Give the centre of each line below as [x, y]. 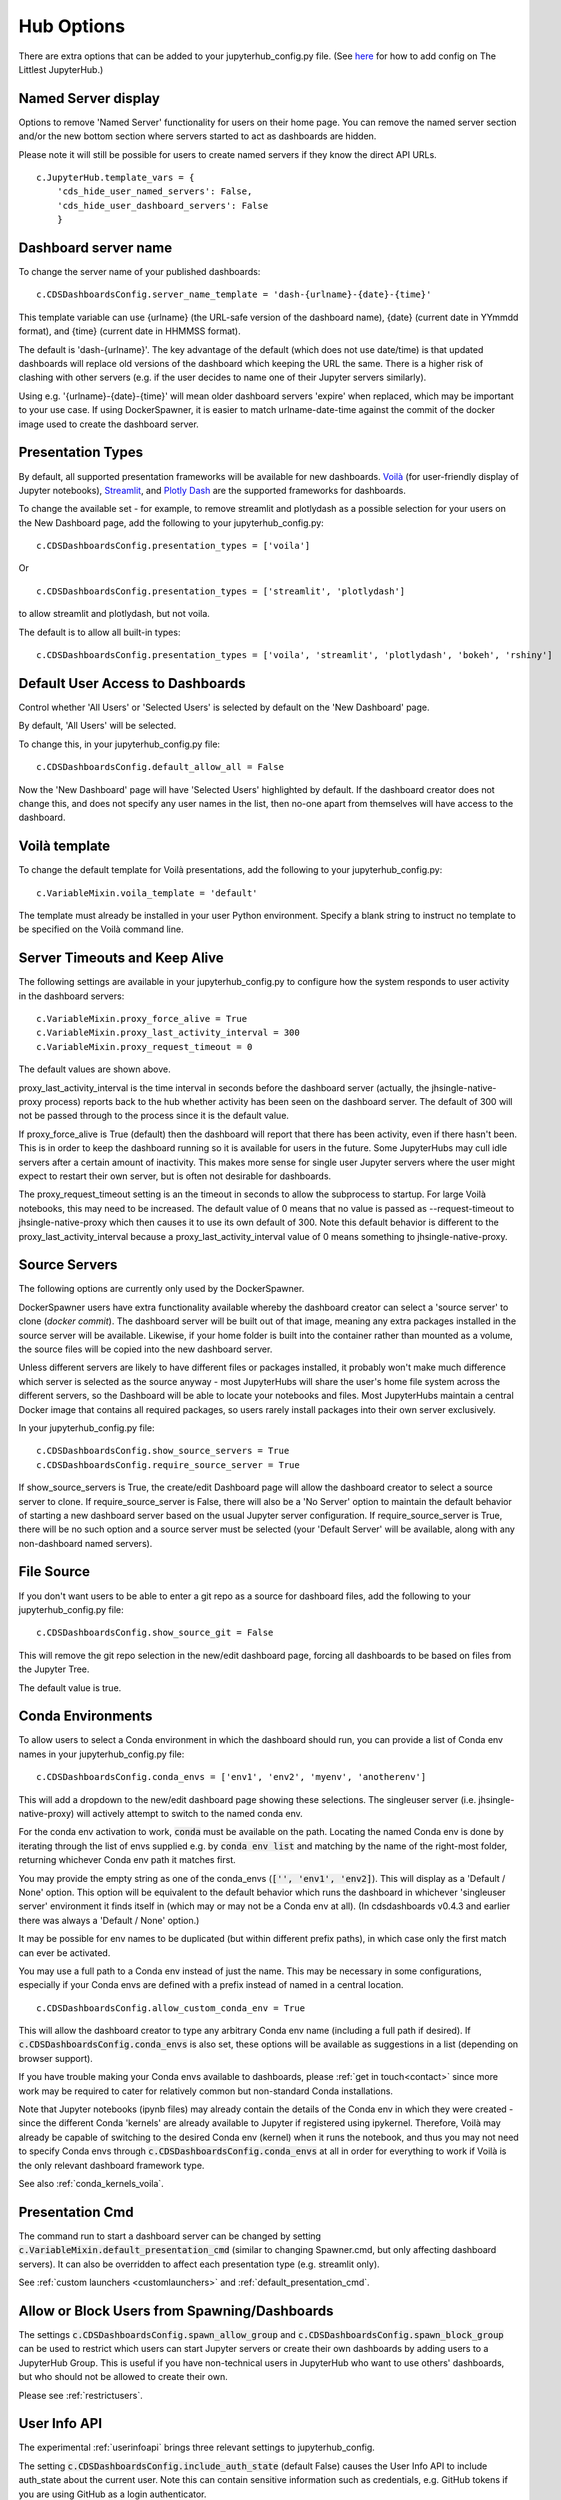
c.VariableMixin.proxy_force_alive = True [142, 1019]
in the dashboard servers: [71, 996]
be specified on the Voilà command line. [101, 929]
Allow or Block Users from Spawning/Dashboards [176, 2310]
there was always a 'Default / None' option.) [109, 1920]
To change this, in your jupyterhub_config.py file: [119, 744]
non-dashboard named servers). [85, 1543]
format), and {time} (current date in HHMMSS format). [129, 331]
